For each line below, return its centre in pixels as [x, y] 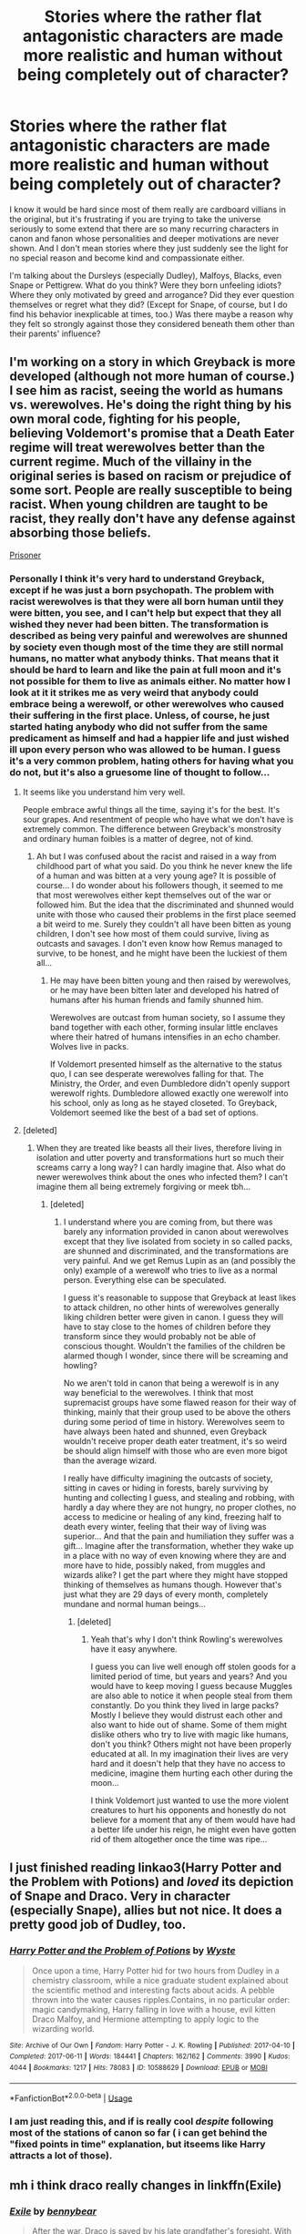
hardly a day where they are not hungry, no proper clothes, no [180, 1507]
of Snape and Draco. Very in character [120, 1896]
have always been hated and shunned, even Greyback [165, 1431]
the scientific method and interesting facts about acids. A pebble [153, 1990]
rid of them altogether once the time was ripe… [179, 1839]
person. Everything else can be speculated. [145, 1280]
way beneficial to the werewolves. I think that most [158, 1393]
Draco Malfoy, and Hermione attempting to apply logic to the [145, 2019]
